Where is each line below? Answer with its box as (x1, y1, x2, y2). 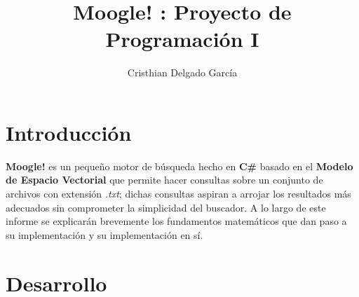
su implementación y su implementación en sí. (6, 227, 203, 242)
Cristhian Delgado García (127, 65, 238, 80)
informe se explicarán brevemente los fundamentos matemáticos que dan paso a (6, 214, 347, 228)
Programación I (105, 25, 259, 53)
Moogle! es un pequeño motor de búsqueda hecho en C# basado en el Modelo (6, 158, 353, 173)
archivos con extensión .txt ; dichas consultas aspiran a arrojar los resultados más (6, 186, 351, 201)
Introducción (6, 118, 132, 146)
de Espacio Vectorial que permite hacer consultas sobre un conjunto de (6, 172, 323, 187)
